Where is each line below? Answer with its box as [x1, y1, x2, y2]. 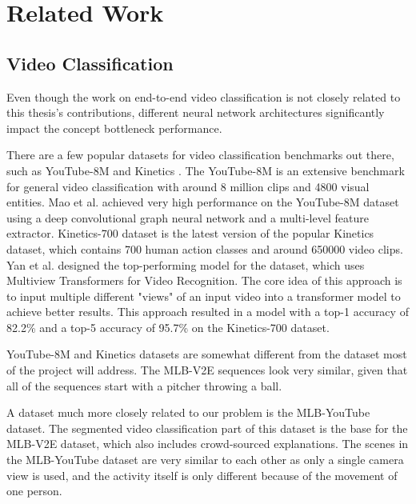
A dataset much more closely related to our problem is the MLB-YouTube [6, 404, 370, 421]
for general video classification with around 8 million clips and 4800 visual [6, 178, 370, 194]
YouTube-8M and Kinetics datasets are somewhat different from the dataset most [6, 346, 407, 362]
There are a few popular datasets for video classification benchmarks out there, [6, 146, 394, 163]
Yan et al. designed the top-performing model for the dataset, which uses [6, 256, 365, 273]
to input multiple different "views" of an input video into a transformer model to [6, 287, 401, 304]
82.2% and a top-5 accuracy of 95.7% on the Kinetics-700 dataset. [6, 318, 330, 335]
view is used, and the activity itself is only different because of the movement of [6, 466, 398, 483]
